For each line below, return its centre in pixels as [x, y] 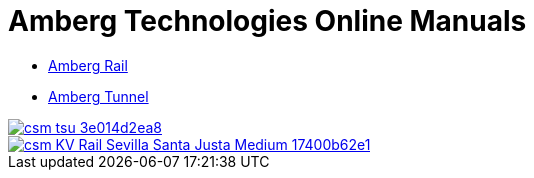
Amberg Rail [88, 65]
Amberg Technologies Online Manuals [267, 21]
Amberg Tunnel [98, 96]
